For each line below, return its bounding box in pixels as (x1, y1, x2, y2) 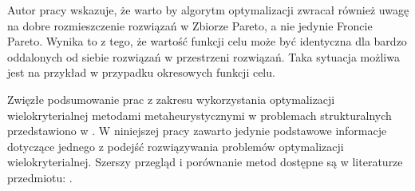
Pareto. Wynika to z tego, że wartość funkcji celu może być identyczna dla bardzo (7, 33, 407, 50)
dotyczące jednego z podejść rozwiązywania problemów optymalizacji (7, 137, 344, 154)
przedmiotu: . (7, 169, 73, 185)
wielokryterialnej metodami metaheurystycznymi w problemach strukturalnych (7, 106, 392, 123)
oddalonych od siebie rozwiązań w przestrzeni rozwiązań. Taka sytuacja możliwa (7, 48, 400, 65)
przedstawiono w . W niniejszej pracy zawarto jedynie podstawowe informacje (7, 122, 387, 139)
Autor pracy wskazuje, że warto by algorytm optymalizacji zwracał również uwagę (7, 2, 409, 18)
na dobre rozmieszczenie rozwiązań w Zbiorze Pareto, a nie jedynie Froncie (7, 17, 373, 34)
